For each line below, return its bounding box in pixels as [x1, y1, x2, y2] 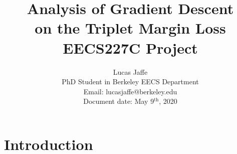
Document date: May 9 [83, 96, 154, 106]
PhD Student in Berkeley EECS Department [62, 76, 199, 87]
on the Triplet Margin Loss [35, 18, 226, 38]
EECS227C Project [63, 37, 198, 58]
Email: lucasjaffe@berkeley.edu [83, 86, 177, 96]
